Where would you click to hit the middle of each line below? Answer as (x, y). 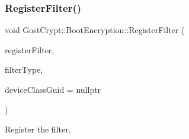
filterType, (24, 69)
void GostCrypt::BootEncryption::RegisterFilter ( (95, 30)
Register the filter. (38, 129)
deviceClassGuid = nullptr (53, 89)
